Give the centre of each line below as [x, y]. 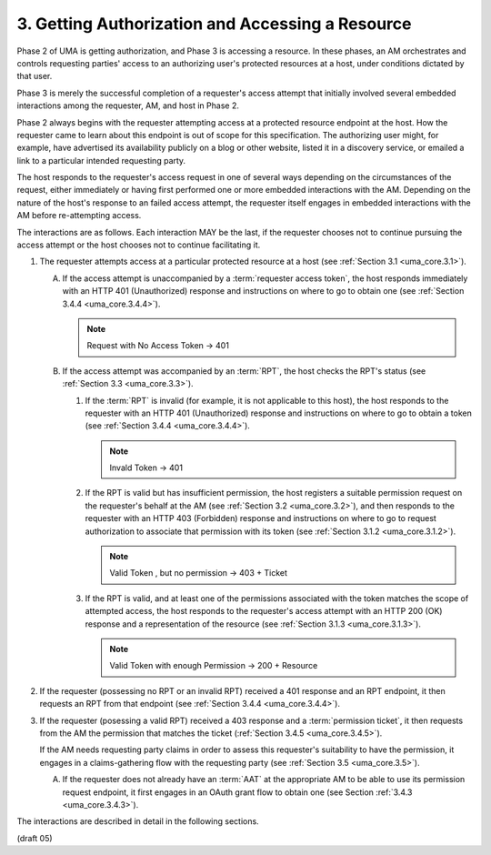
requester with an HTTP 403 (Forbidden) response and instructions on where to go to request [261, 518]
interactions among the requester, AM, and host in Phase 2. [128, 106]
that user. [35, 76]
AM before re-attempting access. [79, 216]
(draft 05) [35, 838]
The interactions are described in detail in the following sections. [138, 821]
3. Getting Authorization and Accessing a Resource [214, 24]
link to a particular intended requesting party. [101, 160]
